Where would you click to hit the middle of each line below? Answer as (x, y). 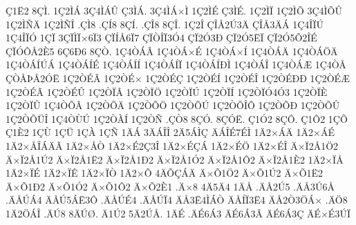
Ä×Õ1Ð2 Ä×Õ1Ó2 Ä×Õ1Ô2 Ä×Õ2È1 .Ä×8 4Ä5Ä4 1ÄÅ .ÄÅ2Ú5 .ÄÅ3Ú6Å (170, 186)
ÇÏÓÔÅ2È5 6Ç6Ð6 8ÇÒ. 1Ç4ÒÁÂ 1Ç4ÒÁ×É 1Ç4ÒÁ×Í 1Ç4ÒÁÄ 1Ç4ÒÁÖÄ (172, 51)
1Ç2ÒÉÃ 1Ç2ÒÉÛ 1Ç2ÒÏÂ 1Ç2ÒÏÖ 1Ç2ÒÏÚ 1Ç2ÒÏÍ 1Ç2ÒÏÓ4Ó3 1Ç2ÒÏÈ (167, 91)
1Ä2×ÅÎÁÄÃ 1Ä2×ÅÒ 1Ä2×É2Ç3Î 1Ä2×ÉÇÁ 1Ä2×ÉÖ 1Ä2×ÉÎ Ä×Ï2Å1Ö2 (172, 145)
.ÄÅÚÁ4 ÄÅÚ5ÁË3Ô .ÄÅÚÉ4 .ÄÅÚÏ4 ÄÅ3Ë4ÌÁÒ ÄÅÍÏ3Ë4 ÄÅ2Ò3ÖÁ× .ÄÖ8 (177, 200)
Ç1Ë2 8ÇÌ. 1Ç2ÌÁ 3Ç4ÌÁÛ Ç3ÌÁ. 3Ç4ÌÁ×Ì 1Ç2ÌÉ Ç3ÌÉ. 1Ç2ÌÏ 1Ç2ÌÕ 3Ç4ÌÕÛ (174, 10)
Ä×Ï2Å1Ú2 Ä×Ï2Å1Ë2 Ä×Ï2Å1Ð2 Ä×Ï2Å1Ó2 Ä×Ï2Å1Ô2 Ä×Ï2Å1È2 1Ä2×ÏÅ (175, 159)
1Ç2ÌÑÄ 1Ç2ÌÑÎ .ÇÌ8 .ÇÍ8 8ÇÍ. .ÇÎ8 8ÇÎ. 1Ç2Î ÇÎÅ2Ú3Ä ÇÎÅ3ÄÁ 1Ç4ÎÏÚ (165, 24)
